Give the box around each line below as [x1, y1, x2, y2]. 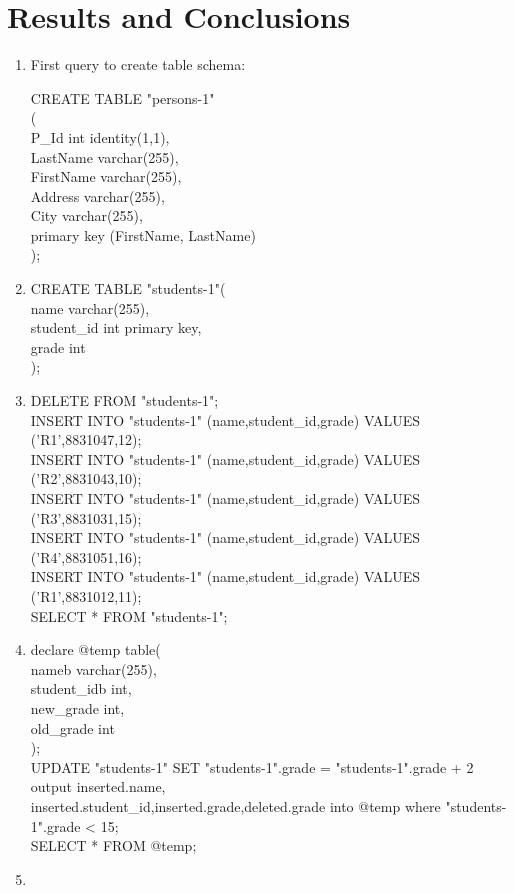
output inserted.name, [30, 776, 166, 797]
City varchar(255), [30, 205, 143, 226]
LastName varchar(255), [30, 146, 179, 167]
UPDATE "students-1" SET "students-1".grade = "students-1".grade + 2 [30, 756, 474, 777]
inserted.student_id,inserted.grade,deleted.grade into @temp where [30, 795, 441, 816]
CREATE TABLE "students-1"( [30, 278, 226, 299]
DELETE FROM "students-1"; [30, 390, 219, 411]
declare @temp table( [30, 639, 161, 660]
